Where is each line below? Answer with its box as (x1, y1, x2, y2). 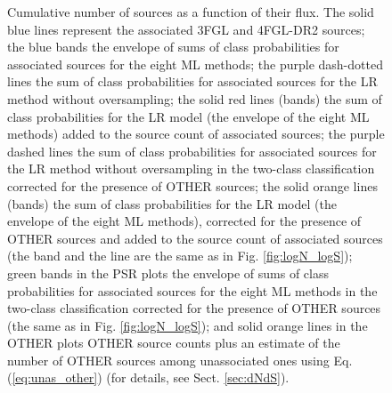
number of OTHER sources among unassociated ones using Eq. (7, 350, 353, 369)
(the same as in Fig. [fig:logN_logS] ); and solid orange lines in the (7, 316, 368, 334)
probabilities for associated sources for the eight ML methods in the (7, 281, 378, 300)
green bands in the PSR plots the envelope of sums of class (7, 263, 329, 282)
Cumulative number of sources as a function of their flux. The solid (7, 3, 374, 20)
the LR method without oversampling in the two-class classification (7, 159, 375, 178)
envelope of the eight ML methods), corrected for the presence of (7, 212, 362, 230)
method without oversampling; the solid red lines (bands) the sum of (7, 89, 382, 108)
